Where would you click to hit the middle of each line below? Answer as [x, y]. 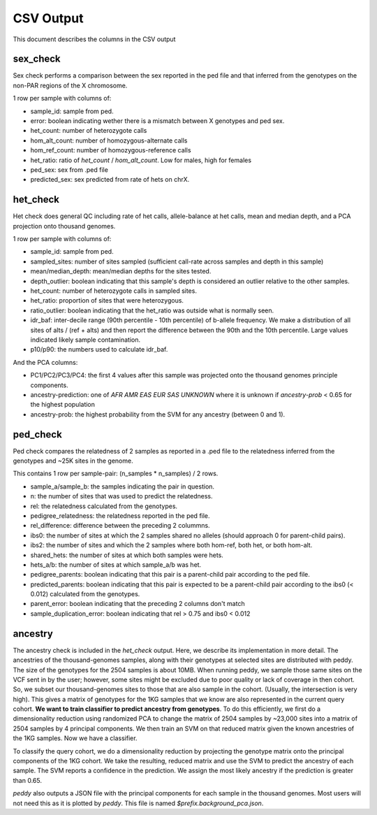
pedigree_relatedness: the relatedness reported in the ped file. [120, 515]
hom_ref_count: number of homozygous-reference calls [111, 150]
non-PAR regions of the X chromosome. [70, 85]
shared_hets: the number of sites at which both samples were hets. [127, 555]
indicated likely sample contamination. [86, 340]
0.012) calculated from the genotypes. [85, 594]
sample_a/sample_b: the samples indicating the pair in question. [123, 486]
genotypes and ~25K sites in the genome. [73, 461]
